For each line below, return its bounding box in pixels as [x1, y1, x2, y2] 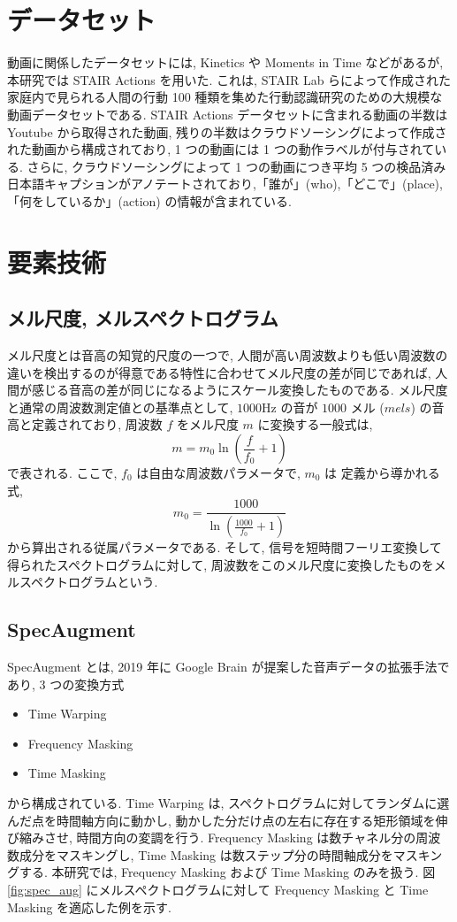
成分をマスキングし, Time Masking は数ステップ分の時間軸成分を [19, 845, 393, 864]
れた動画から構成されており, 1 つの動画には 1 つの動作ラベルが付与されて [7, 140, 435, 158]
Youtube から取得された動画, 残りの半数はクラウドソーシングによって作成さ [7, 122, 447, 141]
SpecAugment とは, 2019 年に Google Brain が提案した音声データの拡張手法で [7, 657, 450, 676]
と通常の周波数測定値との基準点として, [7, 397, 233, 416]
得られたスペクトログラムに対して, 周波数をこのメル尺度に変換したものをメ [7, 555, 446, 573]
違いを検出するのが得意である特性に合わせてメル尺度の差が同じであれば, [7, 363, 431, 381]
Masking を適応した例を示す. [7, 897, 171, 916]
